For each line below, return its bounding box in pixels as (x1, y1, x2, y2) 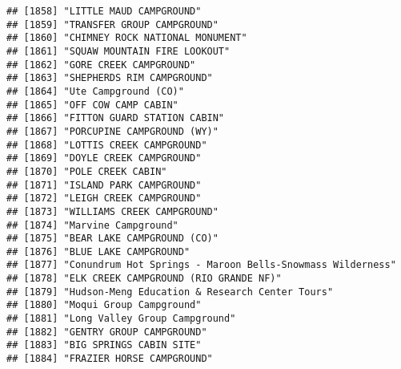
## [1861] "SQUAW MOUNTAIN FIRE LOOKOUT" (6, 45, 231, 57)
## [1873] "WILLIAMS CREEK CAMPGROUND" (6, 205, 219, 217)
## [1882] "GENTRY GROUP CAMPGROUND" (6, 326, 207, 338)
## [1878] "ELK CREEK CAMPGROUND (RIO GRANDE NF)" (6, 273, 282, 285)
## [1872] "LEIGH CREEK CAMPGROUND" (6, 193, 202, 205)
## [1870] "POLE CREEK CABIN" (6, 165, 167, 177)
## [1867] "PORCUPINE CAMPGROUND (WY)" (6, 125, 219, 137)
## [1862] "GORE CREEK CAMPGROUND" (6, 59, 196, 71)
